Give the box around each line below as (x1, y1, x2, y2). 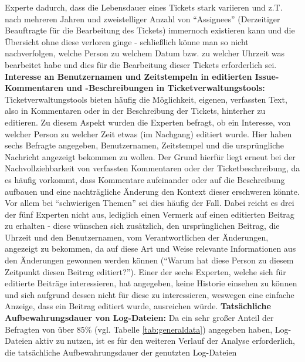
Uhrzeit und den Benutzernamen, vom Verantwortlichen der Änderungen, (5, 231, 269, 243)
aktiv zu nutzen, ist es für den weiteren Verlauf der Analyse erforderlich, (35, 334, 295, 347)
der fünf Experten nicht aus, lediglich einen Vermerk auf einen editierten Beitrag (5, 208, 294, 220)
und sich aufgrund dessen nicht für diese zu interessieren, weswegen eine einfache (5, 288, 294, 300)
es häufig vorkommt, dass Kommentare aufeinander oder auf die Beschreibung (5, 173, 285, 185)
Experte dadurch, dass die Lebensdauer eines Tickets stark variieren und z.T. (5, 1, 283, 13)
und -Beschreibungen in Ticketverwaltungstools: (66, 82, 265, 94)
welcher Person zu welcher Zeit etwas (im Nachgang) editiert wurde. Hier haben (5, 127, 292, 140)
